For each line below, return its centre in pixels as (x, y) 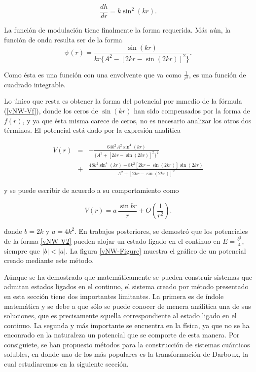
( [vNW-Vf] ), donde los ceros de (51, 110)
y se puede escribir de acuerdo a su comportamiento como (91, 190)
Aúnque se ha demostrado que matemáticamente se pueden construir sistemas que (128, 277)
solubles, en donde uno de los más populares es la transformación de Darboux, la (126, 354)
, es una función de (217, 74)
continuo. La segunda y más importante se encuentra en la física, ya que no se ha (127, 325)
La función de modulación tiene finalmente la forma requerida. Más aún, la (117, 30)
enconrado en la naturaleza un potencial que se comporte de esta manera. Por (122, 335)
